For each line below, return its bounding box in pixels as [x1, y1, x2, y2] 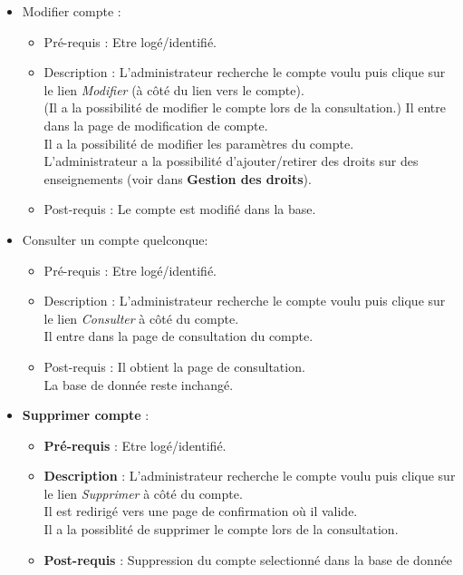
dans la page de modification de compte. [43, 115, 268, 134]
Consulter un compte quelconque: [22, 229, 208, 249]
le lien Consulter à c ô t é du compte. [43, 308, 239, 327]
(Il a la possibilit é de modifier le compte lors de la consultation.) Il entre [43, 98, 446, 117]
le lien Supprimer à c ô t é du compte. [43, 483, 243, 502]
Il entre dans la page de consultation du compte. [43, 326, 313, 346]
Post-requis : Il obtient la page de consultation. [43, 356, 305, 375]
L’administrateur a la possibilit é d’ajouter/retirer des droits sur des [43, 151, 419, 171]
